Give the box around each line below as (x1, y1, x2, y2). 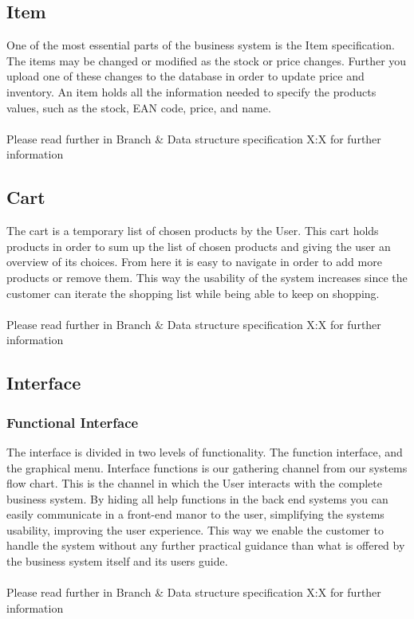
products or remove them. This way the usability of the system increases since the (6, 268, 408, 285)
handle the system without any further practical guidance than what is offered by (6, 537, 405, 554)
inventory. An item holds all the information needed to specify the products (6, 83, 377, 100)
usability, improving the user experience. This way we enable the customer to (6, 521, 384, 538)
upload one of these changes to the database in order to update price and (6, 68, 365, 84)
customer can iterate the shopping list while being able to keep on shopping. (6, 284, 380, 301)
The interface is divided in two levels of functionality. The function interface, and (6, 443, 403, 460)
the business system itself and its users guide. (6, 553, 228, 570)
